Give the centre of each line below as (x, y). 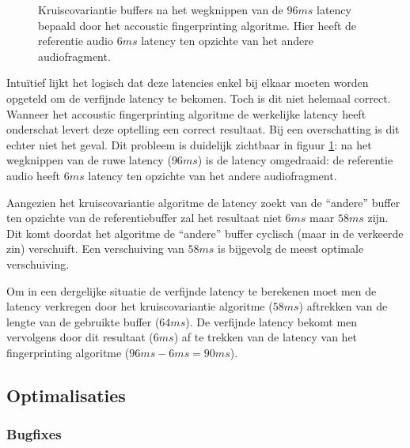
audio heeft (34, 175)
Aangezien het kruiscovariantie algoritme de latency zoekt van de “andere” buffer (203, 202)
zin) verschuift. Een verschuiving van (95, 248)
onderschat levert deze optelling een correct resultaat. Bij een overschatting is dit (203, 129)
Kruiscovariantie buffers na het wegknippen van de (161, 9)
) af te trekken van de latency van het (266, 337)
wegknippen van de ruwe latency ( (89, 160)
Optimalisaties (66, 395)
